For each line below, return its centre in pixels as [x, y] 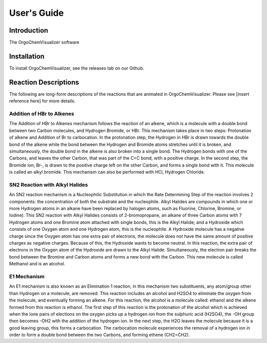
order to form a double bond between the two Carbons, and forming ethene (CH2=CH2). [99, 335]
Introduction [29, 30]
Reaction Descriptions [44, 82]
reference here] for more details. [42, 101]
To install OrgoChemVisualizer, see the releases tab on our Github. [77, 68]
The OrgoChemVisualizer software [44, 43]
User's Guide [37, 13]
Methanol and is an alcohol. [37, 264]
